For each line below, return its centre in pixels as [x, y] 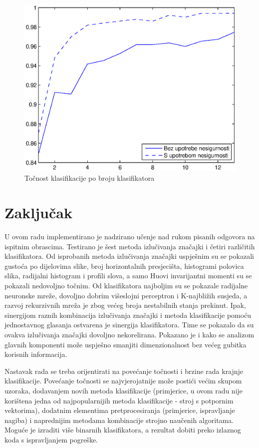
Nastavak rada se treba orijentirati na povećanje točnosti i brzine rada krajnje [124, 371]
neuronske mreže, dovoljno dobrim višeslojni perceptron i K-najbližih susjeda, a [126, 295]
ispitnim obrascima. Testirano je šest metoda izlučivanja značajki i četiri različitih [130, 246]
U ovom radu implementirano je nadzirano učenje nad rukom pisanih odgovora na [130, 237]
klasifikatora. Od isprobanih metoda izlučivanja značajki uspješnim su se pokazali [129, 256]
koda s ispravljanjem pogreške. [51, 439]
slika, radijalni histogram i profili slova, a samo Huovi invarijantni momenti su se [128, 276]
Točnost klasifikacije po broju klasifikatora [90, 178]
